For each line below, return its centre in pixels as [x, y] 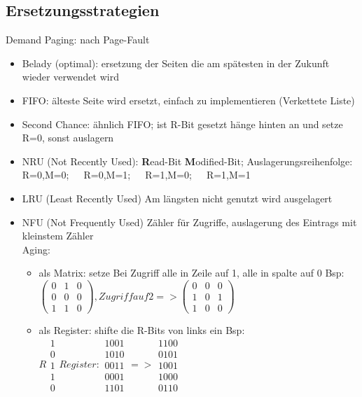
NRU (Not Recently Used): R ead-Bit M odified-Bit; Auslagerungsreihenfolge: [187, 161]
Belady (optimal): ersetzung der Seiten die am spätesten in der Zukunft [176, 63]
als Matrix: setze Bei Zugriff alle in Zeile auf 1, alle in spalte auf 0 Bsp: [192, 273]
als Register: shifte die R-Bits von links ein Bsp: [142, 330]
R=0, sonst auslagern [68, 138]
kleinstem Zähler [58, 236]
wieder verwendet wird [70, 77]
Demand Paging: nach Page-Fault [78, 40]
